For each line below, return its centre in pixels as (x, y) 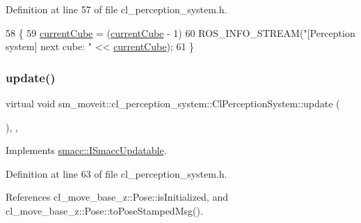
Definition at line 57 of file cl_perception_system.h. (117, 9)
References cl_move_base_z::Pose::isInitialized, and (117, 197)
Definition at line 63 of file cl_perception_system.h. (117, 173)
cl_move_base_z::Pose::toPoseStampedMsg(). (104, 210)
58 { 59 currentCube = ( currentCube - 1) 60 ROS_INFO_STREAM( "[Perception (180, 32)
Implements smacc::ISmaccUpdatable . (86, 150)
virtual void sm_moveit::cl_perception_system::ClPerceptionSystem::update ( (173, 103)
